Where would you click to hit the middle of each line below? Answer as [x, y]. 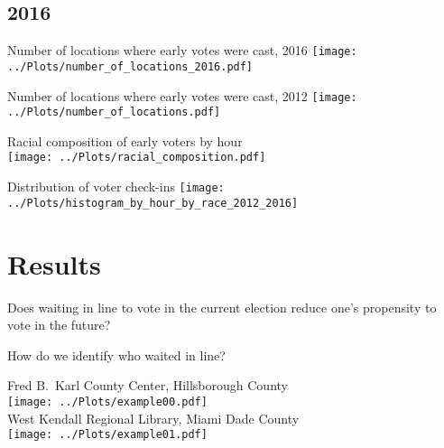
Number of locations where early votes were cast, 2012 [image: [182, 95]
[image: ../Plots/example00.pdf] [107, 401]
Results [54, 263]
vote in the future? [59, 325]
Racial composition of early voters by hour [125, 140]
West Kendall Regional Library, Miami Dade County [153, 418]
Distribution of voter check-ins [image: [116, 187]
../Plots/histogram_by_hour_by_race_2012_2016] [153, 203]
